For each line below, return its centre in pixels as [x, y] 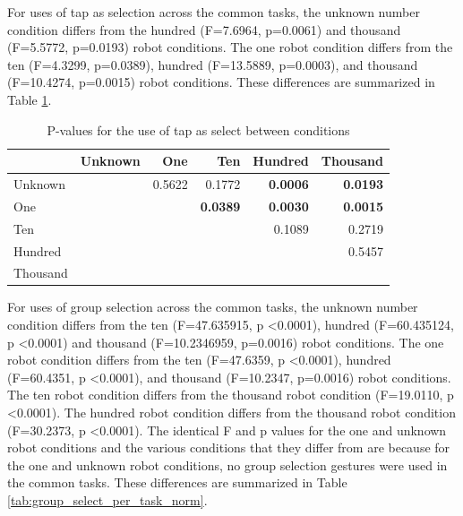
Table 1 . [30, 99]
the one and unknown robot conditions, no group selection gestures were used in [227, 464]
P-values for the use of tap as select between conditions [198, 129]
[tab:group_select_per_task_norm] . [107, 500]
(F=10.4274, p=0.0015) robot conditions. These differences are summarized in [221, 82]
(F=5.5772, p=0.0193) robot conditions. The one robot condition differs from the [230, 47]
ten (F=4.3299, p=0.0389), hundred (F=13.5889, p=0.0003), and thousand [213, 64]
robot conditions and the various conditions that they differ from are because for [229, 447]
